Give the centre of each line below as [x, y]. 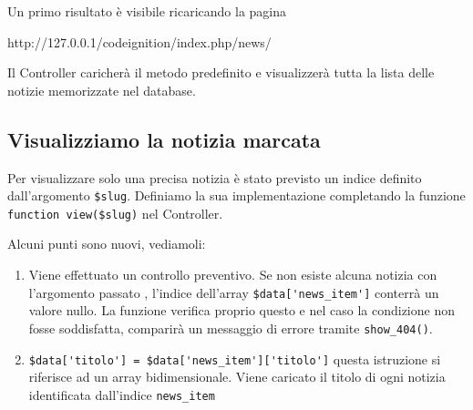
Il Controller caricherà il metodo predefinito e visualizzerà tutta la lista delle [221, 72]
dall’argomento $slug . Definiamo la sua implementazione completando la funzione [236, 195]
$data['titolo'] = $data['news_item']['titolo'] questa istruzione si [235, 359]
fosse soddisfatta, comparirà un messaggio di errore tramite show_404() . [231, 328]
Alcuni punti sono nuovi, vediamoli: [107, 244]
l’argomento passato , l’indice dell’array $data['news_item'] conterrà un [234, 292]
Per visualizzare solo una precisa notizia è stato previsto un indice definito [215, 177]
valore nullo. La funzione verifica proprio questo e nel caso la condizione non [242, 310]
